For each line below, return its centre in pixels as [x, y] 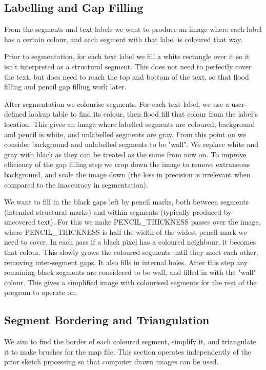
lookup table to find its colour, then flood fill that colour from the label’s [144, 114]
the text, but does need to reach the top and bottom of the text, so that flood [127, 76]
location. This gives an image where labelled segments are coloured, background [130, 124]
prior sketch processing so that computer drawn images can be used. [111, 362]
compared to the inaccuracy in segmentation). [76, 184]
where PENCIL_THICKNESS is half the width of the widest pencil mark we [126, 232]
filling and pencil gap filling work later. [65, 87]
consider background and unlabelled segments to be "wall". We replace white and [131, 144]
